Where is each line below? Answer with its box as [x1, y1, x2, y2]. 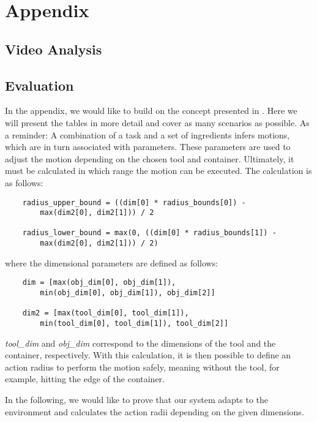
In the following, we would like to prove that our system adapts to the [5, 393, 269, 406]
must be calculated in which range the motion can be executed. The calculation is [5, 164, 312, 177]
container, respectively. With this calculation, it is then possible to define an [5, 349, 291, 361]
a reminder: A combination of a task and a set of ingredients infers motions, [5, 128, 290, 141]
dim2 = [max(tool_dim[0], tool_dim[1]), [22, 309, 189, 318]
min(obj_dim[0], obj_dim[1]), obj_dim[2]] [40, 288, 215, 298]
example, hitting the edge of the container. [5, 372, 165, 385]
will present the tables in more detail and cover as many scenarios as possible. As [5, 116, 310, 129]
